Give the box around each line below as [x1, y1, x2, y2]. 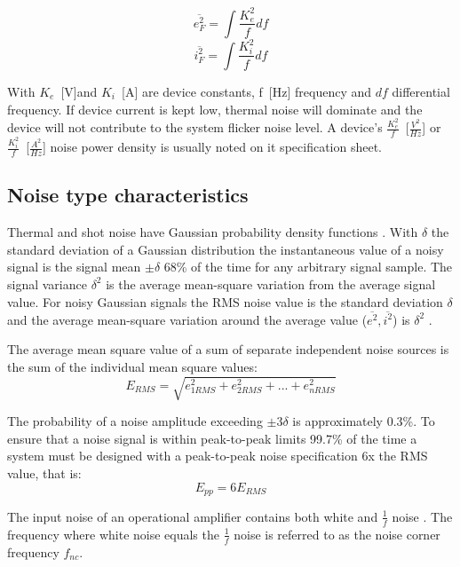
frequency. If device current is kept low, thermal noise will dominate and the [7, 99, 423, 118]
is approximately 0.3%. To [292, 412, 435, 430]
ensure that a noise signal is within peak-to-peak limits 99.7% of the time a [7, 429, 417, 447]
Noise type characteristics [7, 181, 249, 209]
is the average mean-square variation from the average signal [106, 274, 436, 293]
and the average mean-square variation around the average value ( [7, 310, 368, 328]
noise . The [392, 507, 453, 525]
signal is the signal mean [7, 257, 141, 276]
